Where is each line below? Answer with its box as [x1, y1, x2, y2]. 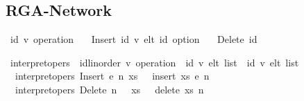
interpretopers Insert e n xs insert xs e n [15, 68, 210, 83]
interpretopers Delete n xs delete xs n [15, 82, 204, 96]
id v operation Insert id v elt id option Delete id [10, 32, 257, 46]
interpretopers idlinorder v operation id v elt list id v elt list [10, 55, 299, 69]
